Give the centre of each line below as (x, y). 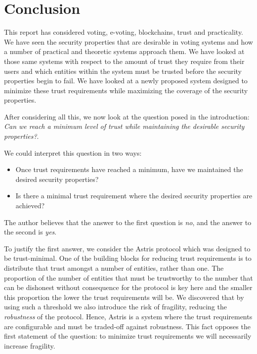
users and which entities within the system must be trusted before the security (123, 71)
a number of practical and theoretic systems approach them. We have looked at (124, 51)
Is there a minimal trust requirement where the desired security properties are (134, 196)
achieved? (30, 206)
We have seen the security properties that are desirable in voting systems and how (128, 41)
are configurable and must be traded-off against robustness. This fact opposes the (127, 326)
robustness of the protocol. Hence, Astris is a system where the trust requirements (128, 316)
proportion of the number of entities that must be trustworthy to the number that (128, 277)
